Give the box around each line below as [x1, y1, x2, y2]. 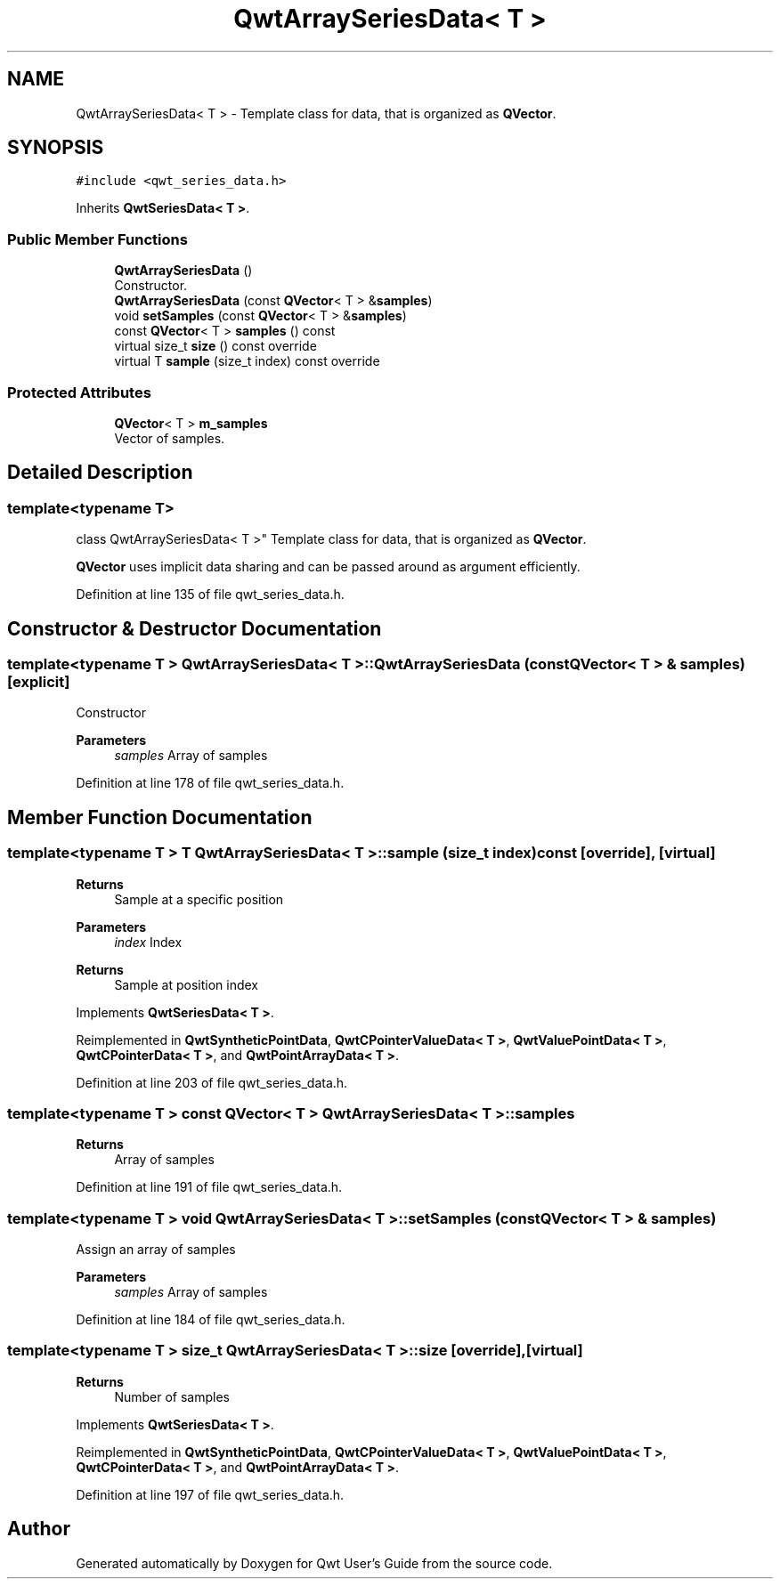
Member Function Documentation [7, 805, 313, 829]
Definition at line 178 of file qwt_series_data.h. [76, 775, 345, 791]
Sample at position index [114, 976, 258, 992]
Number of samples [114, 1388, 230, 1404]
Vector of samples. [114, 430, 225, 446]
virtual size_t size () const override [114, 338, 317, 354]
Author [7, 1517, 70, 1541]
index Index [114, 934, 183, 950]
